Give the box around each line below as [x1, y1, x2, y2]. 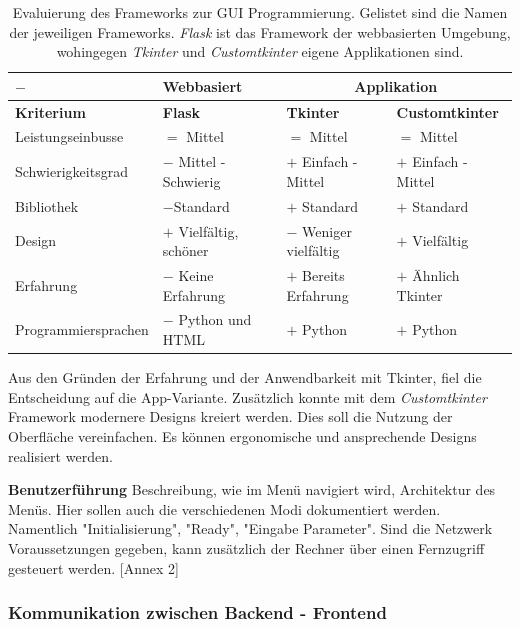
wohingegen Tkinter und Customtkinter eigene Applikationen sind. [56, 41, 464, 62]
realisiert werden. [8, 445, 113, 466]
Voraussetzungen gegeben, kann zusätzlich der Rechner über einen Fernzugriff [8, 537, 485, 558]
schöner [162, 240, 209, 261]
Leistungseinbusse [15, 126, 124, 147]
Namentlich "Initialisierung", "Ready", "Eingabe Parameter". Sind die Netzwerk [8, 518, 493, 539]
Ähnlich [412, 265, 460, 286]
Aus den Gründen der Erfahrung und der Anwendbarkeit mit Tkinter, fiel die [8, 367, 482, 388]
